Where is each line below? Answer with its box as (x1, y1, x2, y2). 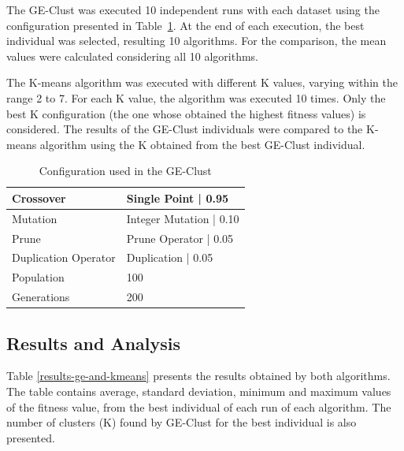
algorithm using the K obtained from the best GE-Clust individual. (39, 136, 365, 152)
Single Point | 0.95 (126, 189, 229, 206)
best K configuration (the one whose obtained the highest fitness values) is (6, 105, 366, 121)
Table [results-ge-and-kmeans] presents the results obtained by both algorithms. (6, 367, 391, 384)
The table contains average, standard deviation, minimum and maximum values (6, 383, 391, 400)
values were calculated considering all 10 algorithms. (6, 47, 258, 64)
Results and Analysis (6, 330, 181, 355)
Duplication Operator (12, 249, 116, 266)
